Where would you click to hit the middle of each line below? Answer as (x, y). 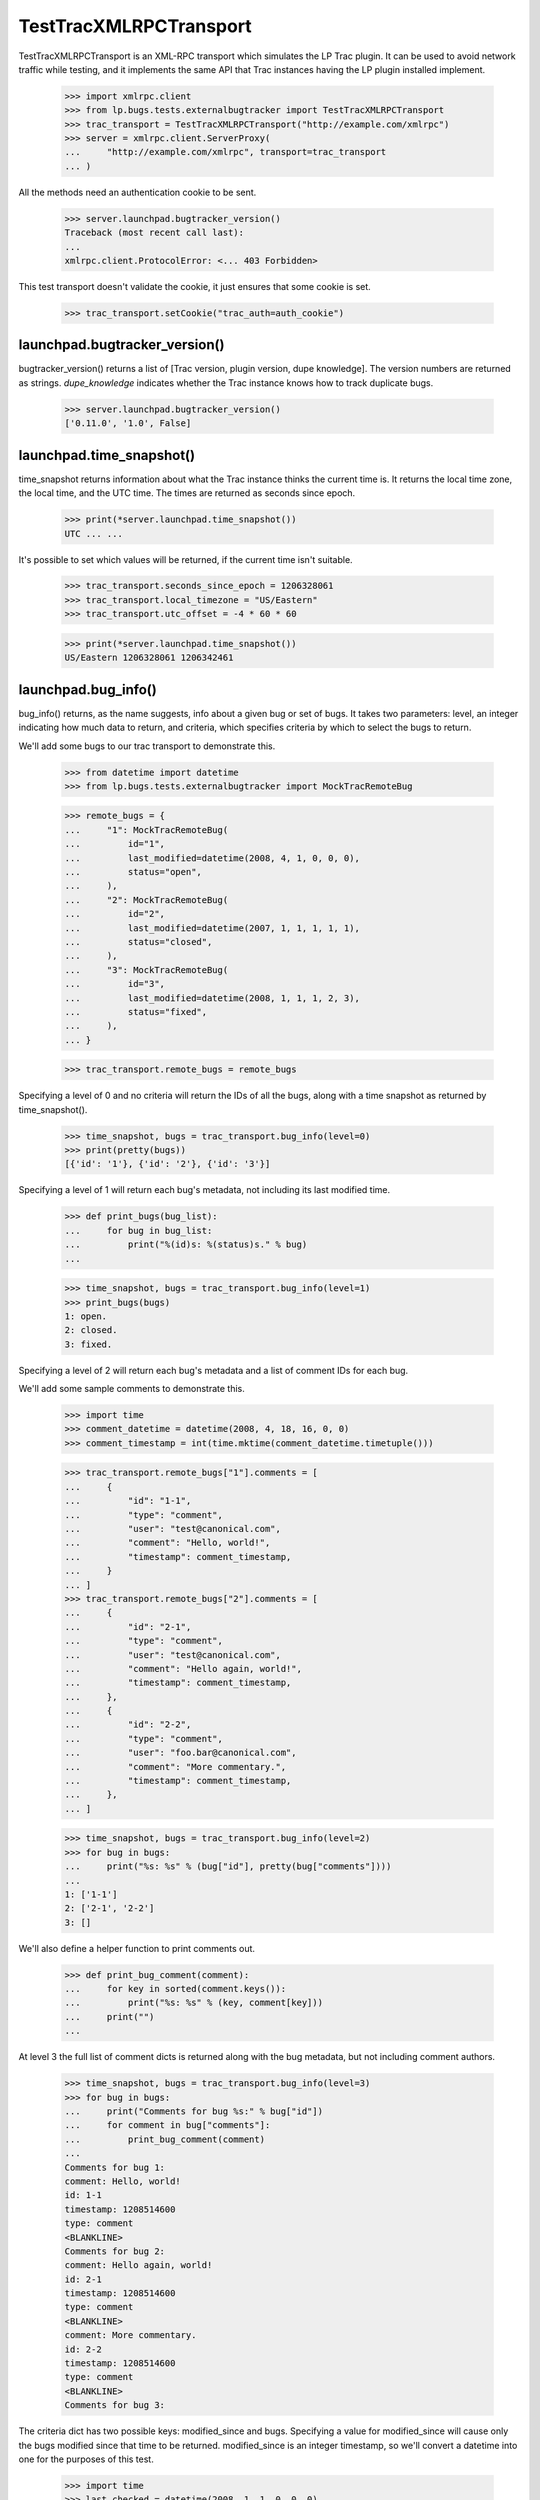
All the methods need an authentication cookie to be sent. (137, 192)
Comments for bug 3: (114, 2405)
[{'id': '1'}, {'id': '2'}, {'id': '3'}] (167, 1164)
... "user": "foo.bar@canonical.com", (180, 1753)
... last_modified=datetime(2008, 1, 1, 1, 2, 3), (212, 998)
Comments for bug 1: (114, 2167)
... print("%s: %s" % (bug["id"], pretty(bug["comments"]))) (228, 1866)
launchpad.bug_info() (87, 689)
